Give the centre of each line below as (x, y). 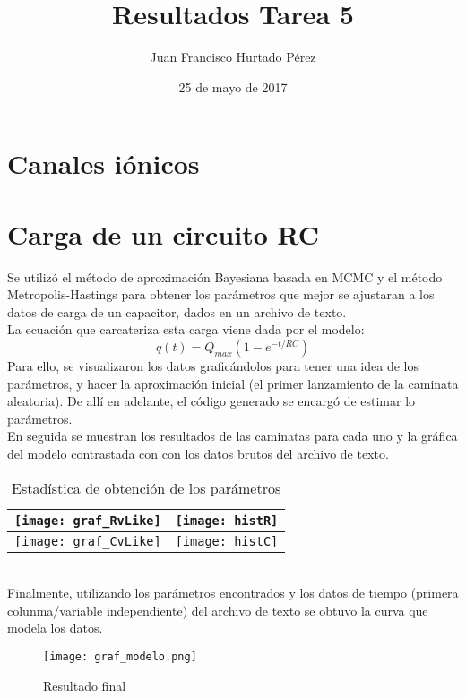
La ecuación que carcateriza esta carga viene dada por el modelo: (186, 329)
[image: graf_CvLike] (88, 541)
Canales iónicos (104, 164)
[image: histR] (227, 520)
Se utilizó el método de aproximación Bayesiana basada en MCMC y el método (225, 276)
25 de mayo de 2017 (233, 86)
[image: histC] (227, 541)
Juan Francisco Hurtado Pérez (233, 57)
